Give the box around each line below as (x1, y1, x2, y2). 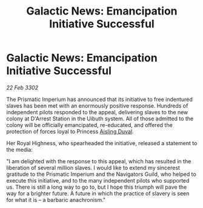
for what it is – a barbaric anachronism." (6, 196, 106, 203)
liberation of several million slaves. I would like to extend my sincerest (6, 164, 181, 171)
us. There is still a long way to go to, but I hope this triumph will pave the (6, 183, 187, 190)
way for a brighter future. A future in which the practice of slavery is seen (6, 189, 190, 197)
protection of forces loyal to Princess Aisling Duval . (6, 128, 135, 135)
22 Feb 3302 (6, 83, 38, 91)
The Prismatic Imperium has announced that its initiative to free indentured (6, 96, 193, 103)
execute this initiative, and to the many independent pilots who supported (6, 177, 190, 184)
